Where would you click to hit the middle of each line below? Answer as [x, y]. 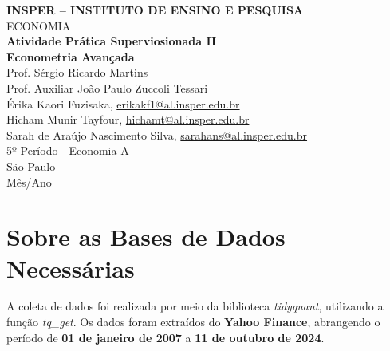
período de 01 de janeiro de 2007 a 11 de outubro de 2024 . [165, 337]
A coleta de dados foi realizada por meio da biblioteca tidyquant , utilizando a [195, 306]
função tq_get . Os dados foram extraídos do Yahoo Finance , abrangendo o [193, 322]
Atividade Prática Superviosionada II [112, 41]
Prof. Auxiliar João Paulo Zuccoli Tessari [107, 87]
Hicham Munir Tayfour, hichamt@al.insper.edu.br [128, 119]
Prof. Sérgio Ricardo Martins [77, 72]
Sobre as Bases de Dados [146, 237]
